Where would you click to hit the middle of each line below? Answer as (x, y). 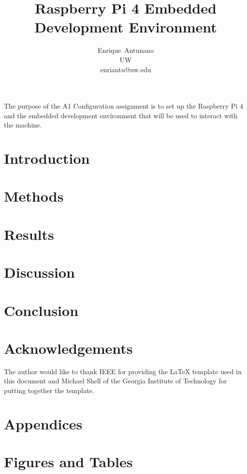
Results (29, 234)
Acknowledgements (68, 348)
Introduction (47, 158)
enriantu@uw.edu (126, 69)
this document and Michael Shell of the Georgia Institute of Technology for (116, 381)
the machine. (23, 125)
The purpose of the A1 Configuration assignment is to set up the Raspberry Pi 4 (123, 106)
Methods (34, 196)
